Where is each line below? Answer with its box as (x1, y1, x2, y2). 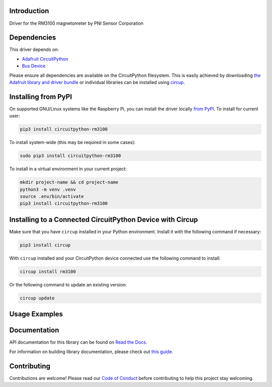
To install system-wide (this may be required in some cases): (9, 139, 136, 146)
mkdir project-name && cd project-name (20, 179, 118, 185)
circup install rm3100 (20, 268, 76, 274)
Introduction (9, 7, 49, 15)
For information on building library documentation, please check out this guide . (9, 349, 173, 355)
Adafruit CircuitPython (22, 56, 69, 62)
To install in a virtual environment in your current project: (9, 166, 127, 172)
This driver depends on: (9, 46, 59, 53)
